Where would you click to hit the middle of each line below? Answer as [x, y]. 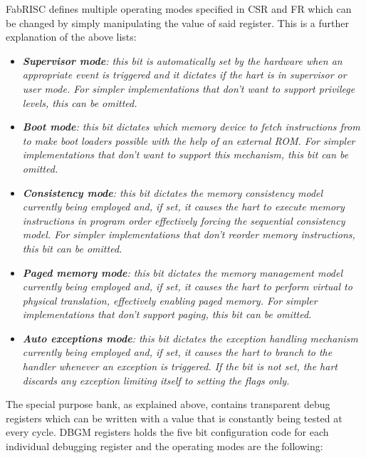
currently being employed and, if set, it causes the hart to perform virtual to [187, 286]
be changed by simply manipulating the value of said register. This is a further [178, 22]
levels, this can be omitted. [80, 102]
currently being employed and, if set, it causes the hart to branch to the [177, 352]
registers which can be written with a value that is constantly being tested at [174, 418]
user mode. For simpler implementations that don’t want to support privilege [189, 88]
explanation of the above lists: [71, 37]
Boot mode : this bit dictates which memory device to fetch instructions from [191, 127]
